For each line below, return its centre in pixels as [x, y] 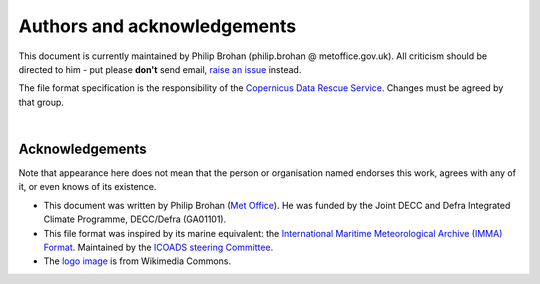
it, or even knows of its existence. [87, 187]
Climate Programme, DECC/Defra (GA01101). [135, 219]
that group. [41, 102]
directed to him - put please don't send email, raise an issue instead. [160, 69]
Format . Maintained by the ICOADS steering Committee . [158, 247]
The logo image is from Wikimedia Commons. [137, 261]
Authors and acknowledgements [157, 26]
